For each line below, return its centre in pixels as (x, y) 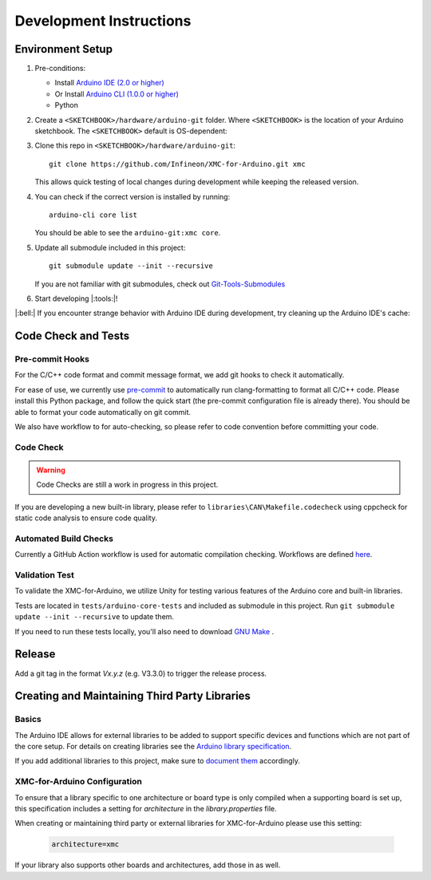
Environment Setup (64, 49)
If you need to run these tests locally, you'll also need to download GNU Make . (144, 631)
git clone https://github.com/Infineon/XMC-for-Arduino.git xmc (178, 164)
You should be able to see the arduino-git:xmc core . (128, 233)
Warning (51, 470)
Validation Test (45, 575)
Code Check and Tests (72, 336)
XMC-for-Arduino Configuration (79, 782)
